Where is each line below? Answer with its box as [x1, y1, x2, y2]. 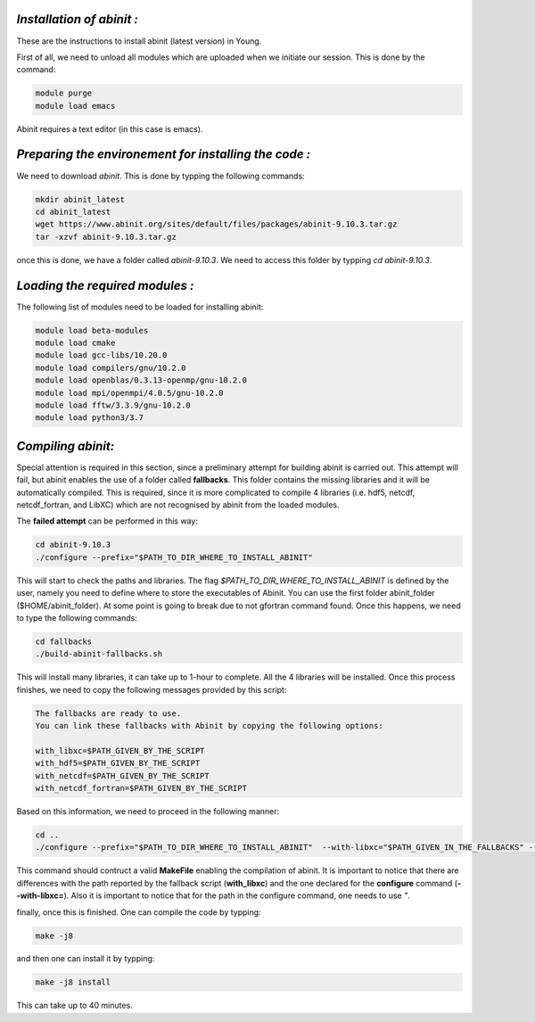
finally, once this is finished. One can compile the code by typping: [16, 906, 262, 918]
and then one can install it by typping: [16, 953, 155, 964]
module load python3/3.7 [35, 413, 144, 423]
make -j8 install [35, 977, 111, 987]
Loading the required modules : [16, 277, 194, 293]
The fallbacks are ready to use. [35, 708, 182, 718]
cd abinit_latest [35, 206, 111, 217]
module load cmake [35, 337, 116, 348]
